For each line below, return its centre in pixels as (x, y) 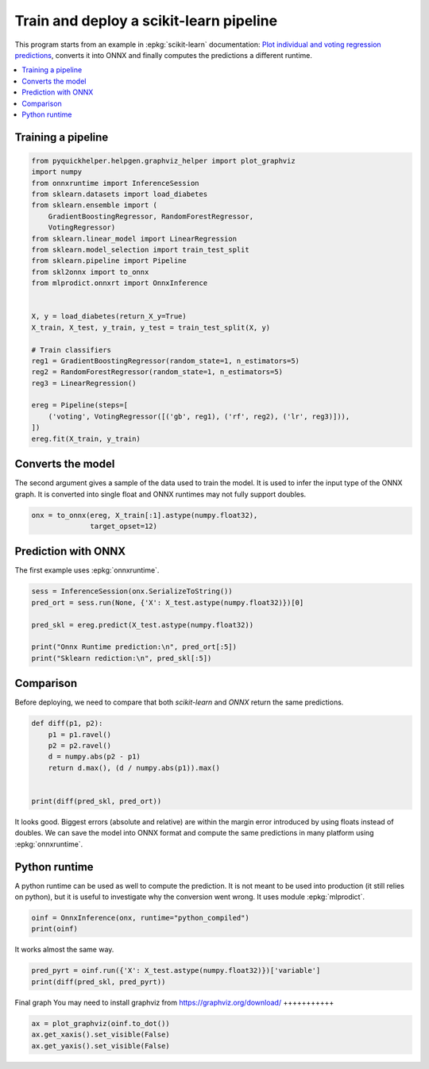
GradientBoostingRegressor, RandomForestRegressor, (151, 216)
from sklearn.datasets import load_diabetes (120, 194)
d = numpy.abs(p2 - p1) (94, 757)
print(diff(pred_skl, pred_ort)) (97, 801)
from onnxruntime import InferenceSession (115, 183)
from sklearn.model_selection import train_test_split (140, 250)
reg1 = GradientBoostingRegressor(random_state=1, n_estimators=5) (166, 361)
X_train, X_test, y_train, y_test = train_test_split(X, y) (151, 327)
